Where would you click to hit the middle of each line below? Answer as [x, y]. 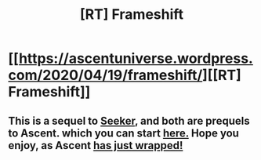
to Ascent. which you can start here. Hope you [123, 133]
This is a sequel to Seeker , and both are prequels [129, 120]
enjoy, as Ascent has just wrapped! [96, 145]
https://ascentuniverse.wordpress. [136, 58]
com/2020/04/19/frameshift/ [105, 75]
